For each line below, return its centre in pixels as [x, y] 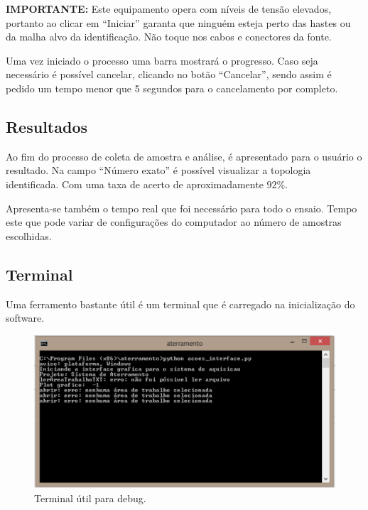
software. [25, 318]
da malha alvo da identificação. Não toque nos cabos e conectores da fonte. [169, 37]
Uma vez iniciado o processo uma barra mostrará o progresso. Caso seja [162, 60]
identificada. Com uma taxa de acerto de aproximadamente [135, 184]
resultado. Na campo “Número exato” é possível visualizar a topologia [158, 170]
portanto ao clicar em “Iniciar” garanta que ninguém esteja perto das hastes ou [178, 22]
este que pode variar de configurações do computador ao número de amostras [174, 222]
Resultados [47, 126]
